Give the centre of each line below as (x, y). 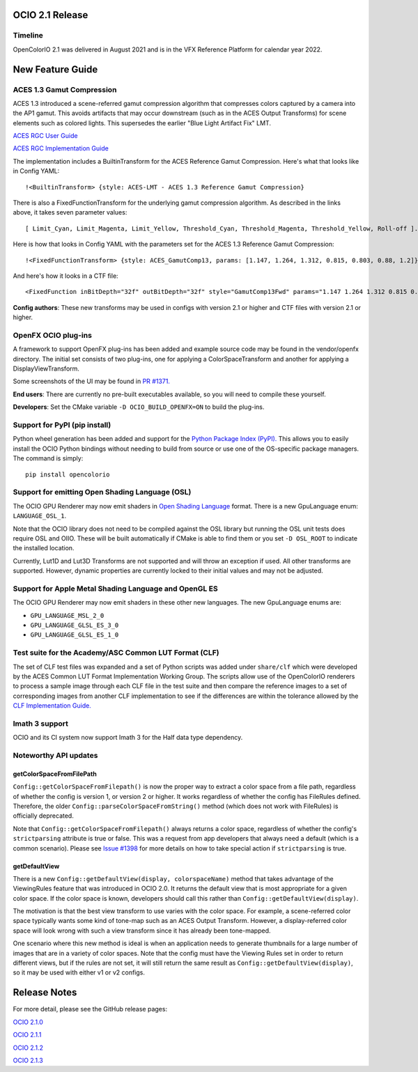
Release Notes (45, 993)
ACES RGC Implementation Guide (61, 148)
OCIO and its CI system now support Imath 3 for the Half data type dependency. (128, 738)
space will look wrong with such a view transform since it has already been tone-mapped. (142, 931)
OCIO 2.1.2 (28, 1048)
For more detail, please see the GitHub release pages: (90, 1009)
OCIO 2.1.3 (28, 1060)
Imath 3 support (41, 723)
